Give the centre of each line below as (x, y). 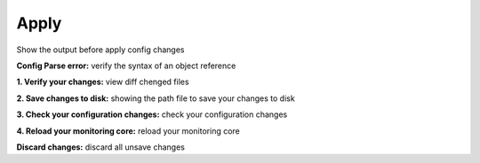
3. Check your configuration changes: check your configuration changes (152, 114)
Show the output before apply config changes (100, 50)
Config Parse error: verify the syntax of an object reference (126, 66)
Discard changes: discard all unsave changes (101, 147)
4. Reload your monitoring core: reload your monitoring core (128, 131)
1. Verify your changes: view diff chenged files (103, 82)
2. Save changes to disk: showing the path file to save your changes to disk (156, 98)
